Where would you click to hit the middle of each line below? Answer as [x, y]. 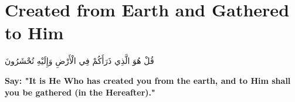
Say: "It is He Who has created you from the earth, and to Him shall [148, 80]
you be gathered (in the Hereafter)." [80, 92]
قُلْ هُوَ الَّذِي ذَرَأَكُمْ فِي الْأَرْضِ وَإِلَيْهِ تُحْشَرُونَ [79, 61]
